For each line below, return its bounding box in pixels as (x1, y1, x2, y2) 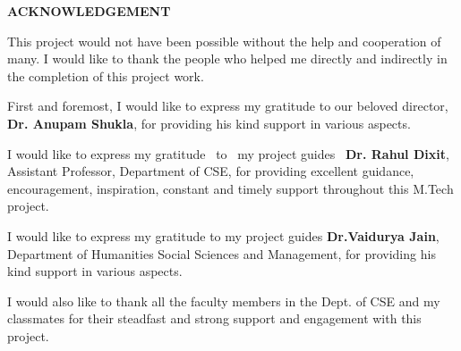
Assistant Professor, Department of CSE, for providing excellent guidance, (7, 162, 414, 180)
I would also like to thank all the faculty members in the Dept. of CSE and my (7, 291, 440, 310)
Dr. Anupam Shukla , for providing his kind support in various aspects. (7, 113, 411, 132)
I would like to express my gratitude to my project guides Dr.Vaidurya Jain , (7, 226, 440, 245)
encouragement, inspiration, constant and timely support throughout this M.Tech (7, 179, 454, 197)
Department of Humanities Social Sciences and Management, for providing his (7, 244, 436, 263)
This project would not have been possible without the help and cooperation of (7, 31, 441, 50)
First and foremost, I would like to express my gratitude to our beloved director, (7, 96, 448, 115)
